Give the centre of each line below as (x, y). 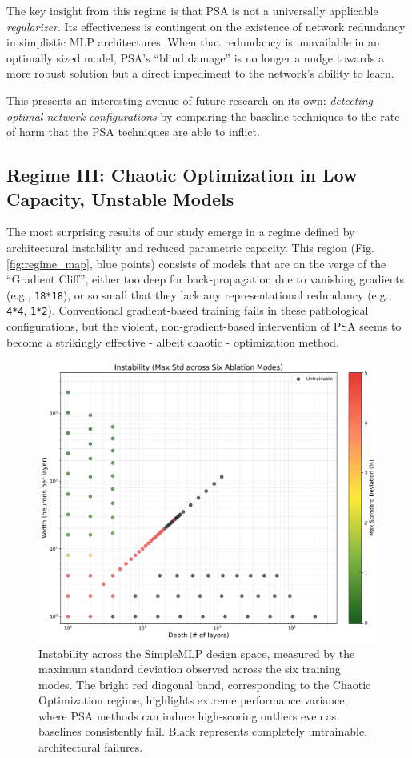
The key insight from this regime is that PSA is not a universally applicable (192, 10)
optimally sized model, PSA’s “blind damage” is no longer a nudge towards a (195, 57)
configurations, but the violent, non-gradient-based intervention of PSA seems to (204, 326)
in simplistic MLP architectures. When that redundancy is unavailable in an (193, 42)
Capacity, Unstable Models (120, 198)
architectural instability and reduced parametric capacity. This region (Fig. (190, 247)
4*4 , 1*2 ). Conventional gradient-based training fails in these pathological (188, 310)
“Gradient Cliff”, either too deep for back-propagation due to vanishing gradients (206, 279)
